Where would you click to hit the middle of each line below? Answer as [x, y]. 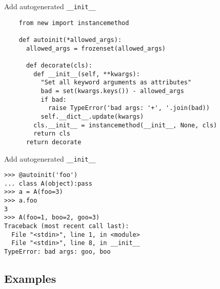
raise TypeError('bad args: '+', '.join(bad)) [129, 108]
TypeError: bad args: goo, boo [57, 252]
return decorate [54, 142]
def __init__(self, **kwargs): [87, 74]
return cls [52, 134]
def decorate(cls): [59, 65]
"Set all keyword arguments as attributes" [116, 83]
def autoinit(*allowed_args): [70, 40]
